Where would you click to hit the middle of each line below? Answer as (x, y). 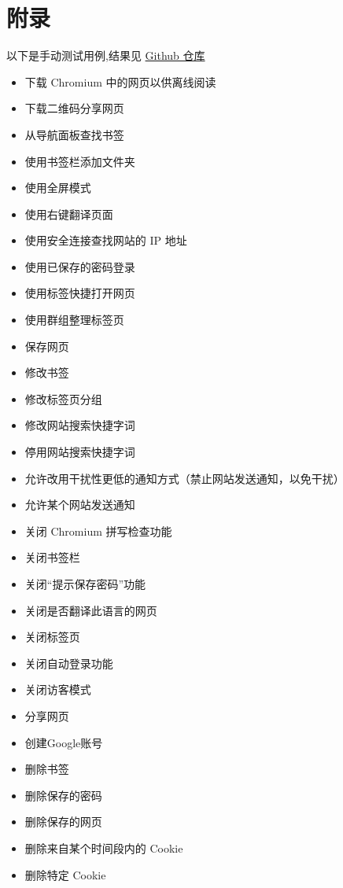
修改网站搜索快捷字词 (80, 425)
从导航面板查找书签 (74, 134)
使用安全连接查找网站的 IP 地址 (106, 240)
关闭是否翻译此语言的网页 (91, 610)
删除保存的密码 (63, 795)
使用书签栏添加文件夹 (80, 161)
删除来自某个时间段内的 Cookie (104, 847)
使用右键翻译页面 (69, 214)
